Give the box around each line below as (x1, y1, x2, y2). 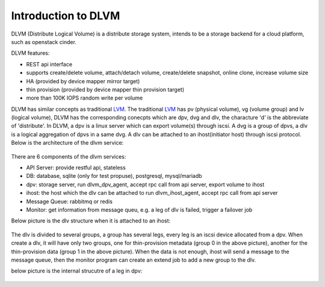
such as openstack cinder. (11, 38, 76, 45)
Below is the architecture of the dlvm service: (11, 139, 124, 147)
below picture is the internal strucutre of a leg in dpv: (11, 267, 143, 274)
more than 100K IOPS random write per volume (26, 94, 143, 102)
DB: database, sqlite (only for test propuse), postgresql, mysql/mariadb (26, 172, 202, 180)
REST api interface (26, 60, 72, 68)
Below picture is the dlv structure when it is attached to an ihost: (11, 217, 171, 224)
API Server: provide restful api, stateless (26, 164, 126, 171)
